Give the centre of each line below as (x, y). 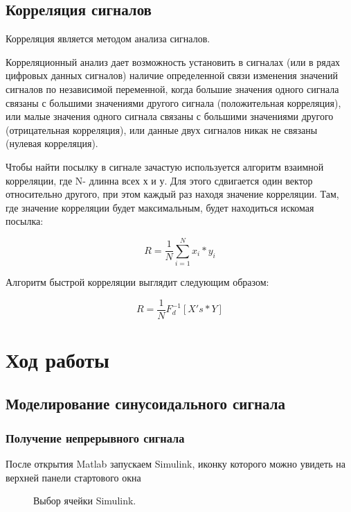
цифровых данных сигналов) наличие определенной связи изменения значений (172, 75)
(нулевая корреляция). (52, 143)
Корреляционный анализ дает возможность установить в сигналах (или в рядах (173, 61)
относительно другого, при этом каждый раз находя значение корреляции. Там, (172, 194)
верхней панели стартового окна (73, 477)
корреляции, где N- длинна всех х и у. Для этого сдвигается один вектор (159, 180)
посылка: (25, 221)
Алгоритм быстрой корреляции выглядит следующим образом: (137, 282)
